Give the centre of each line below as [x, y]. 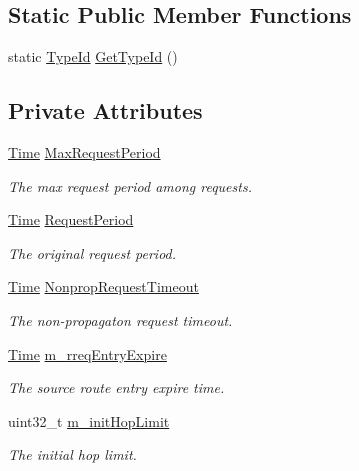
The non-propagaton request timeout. [120, 319]
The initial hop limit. [72, 454]
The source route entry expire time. [116, 387]
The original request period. [92, 252]
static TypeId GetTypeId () [93, 56]
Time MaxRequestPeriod [84, 152]
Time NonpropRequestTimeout [103, 286]
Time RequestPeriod [71, 219]
